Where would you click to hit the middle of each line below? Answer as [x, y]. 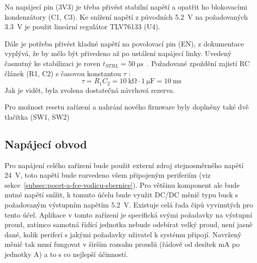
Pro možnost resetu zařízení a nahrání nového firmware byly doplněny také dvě [127, 107]
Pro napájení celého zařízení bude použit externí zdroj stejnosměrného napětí [124, 165]
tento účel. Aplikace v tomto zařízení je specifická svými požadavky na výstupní [128, 214]
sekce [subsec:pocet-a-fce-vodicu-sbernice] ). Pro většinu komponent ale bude [122, 185]
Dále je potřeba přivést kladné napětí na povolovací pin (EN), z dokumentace [124, 43]
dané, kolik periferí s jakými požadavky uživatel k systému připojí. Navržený [123, 234]
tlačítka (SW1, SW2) [37, 116]
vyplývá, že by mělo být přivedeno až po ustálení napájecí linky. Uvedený [118, 53]
